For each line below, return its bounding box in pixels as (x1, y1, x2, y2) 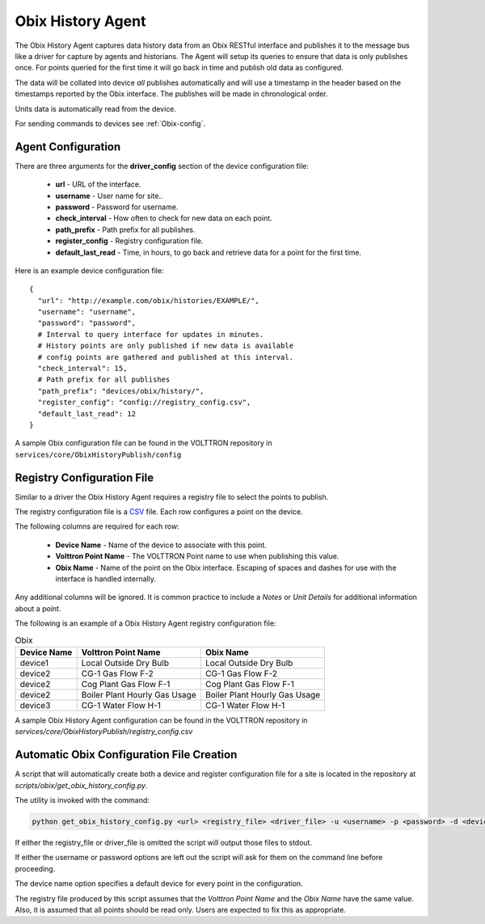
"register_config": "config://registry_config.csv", (37, 398, 251, 407)
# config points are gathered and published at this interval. (37, 352, 294, 361)
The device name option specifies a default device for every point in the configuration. (15, 879, 303, 888)
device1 (19, 657, 48, 669)
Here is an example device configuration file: (15, 265, 164, 275)
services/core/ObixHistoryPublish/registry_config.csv (15, 727, 193, 736)
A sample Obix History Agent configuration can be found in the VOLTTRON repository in (15, 715, 308, 725)
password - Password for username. (55, 202, 179, 212)
